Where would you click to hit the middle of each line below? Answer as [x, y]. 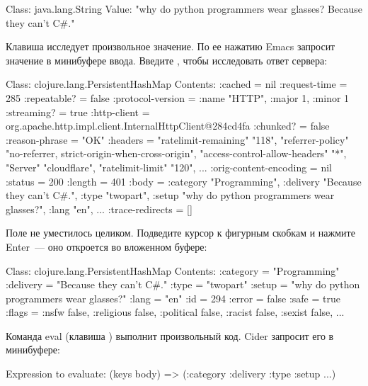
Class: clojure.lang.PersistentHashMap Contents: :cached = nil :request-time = [177, 84]
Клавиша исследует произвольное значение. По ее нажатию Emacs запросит [171, 46]
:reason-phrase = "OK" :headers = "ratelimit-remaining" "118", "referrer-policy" [177, 139]
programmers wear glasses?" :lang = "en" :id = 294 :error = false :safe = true [173, 298]
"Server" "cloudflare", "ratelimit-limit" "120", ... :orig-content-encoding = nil [169, 167]
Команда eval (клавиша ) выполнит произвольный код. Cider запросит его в [170, 335]
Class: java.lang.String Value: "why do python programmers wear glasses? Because [184, 8]
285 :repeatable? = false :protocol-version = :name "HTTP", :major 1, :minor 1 [178, 97]
